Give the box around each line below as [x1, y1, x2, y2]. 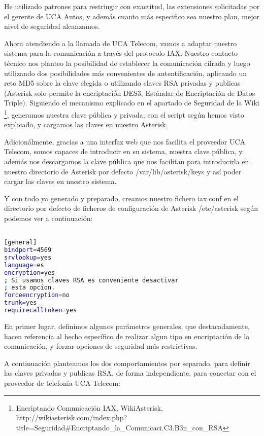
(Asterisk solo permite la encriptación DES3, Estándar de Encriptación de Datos [4, 87, 255, 98]
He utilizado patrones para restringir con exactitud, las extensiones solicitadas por [4, 1, 260, 11]
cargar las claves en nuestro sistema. [4, 176, 117, 187]
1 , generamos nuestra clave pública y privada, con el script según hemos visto [4, 107, 244, 120]
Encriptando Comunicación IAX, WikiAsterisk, [16, 402, 163, 413]
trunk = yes [4, 299, 37, 307]
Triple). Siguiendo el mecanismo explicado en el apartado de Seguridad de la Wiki [4, 97, 259, 108]
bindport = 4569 [4, 246, 52, 254]
